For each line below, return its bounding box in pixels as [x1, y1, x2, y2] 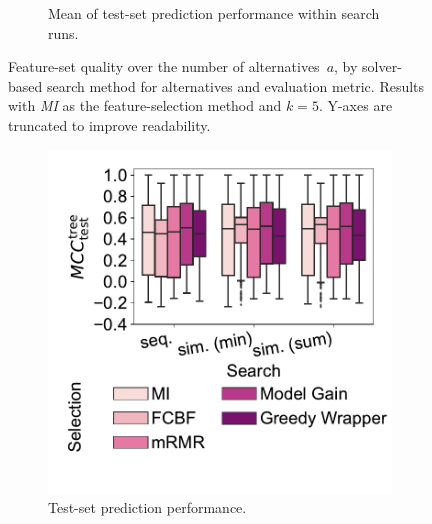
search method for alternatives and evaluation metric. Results [46, 75, 425, 96]
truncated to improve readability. [8, 114, 211, 135]
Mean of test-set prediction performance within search [48, 3, 380, 23]
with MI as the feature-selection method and [8, 95, 282, 116]
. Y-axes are [318, 95, 393, 116]
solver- [362, 56, 402, 77]
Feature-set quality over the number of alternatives [8, 56, 320, 77]
